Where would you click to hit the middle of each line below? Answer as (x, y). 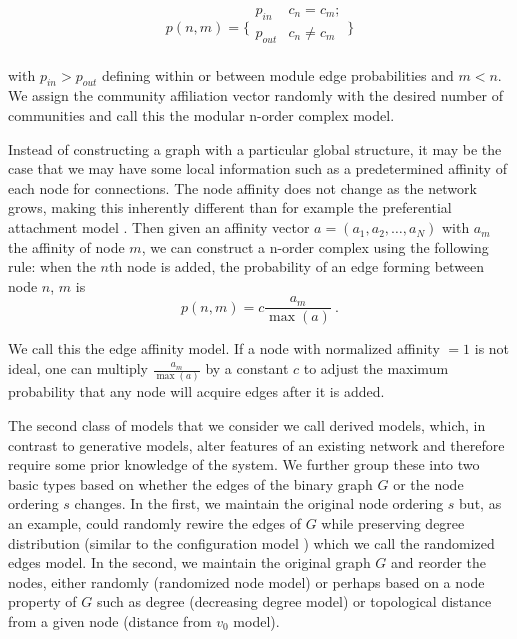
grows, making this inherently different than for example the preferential (230, 207)
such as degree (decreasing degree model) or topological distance (294, 601)
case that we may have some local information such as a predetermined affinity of (257, 168)
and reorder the (439, 562)
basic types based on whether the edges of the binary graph (190, 483)
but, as (480, 503)
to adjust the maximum (376, 368)
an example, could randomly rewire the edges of (155, 522)
